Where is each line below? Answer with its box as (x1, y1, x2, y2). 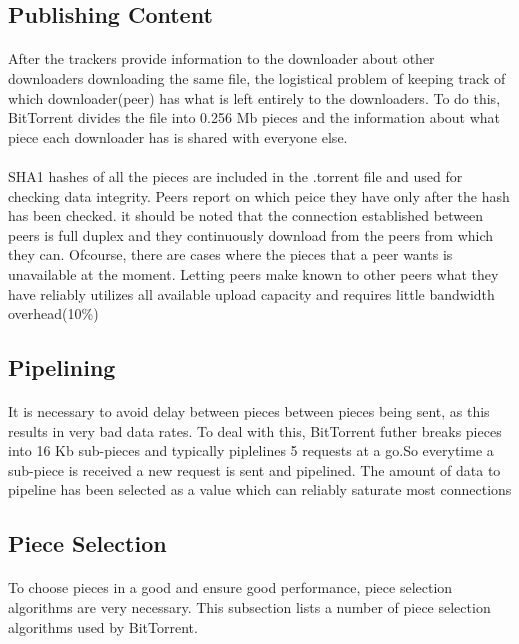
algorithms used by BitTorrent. (8, 616, 198, 637)
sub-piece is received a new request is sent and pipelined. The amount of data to (8, 459, 501, 480)
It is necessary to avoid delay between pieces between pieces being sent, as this (8, 401, 490, 422)
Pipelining (8, 352, 116, 383)
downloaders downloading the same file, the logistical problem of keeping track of (8, 67, 506, 88)
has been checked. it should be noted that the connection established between (8, 205, 484, 226)
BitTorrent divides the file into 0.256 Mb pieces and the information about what (8, 107, 501, 128)
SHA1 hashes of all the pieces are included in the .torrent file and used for (8, 165, 463, 186)
